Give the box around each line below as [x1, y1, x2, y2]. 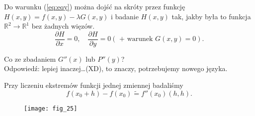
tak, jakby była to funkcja [171, 11, 251, 21]
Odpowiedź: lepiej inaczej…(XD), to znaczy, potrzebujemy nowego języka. [4, 63, 228, 74]
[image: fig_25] [24, 105, 78, 112]
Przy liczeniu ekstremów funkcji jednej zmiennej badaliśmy [4, 80, 183, 90]
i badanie [110, 11, 139, 21]
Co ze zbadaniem [4, 53, 56, 64]
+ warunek [119, 36, 153, 43]
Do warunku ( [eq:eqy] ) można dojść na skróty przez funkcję [4, 1, 185, 11]
